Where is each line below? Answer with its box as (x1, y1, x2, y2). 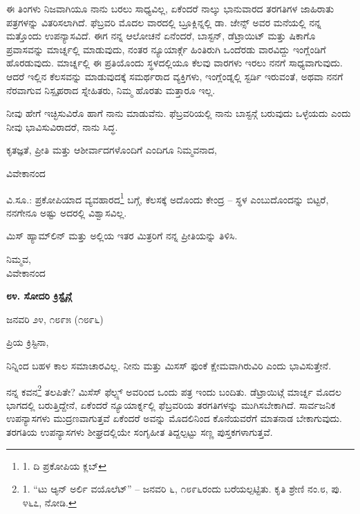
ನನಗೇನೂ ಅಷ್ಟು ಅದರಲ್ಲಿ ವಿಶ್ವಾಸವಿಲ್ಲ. (6, 205, 127, 219)
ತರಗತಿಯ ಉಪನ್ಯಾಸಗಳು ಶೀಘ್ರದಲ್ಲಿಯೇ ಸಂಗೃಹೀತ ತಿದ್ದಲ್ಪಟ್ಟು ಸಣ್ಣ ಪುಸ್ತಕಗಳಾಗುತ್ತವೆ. (6, 424, 273, 439)
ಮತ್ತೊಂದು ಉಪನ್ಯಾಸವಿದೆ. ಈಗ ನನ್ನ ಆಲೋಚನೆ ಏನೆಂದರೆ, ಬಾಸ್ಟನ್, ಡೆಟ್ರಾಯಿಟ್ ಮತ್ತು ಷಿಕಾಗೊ (6, 28, 316, 43)
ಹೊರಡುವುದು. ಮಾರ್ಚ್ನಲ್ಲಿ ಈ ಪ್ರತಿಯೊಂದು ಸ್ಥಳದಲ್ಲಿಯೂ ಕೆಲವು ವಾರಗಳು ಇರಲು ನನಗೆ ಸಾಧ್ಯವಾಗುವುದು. (6, 55, 343, 70)
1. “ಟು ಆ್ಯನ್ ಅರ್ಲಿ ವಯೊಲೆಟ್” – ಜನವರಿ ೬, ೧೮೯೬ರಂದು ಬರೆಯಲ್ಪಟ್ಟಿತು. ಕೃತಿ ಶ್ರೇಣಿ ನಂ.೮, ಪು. (22, 481, 342, 496)
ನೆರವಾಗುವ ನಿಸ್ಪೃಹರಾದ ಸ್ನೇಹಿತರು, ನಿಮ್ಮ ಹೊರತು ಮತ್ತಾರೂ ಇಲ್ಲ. (6, 82, 216, 97)
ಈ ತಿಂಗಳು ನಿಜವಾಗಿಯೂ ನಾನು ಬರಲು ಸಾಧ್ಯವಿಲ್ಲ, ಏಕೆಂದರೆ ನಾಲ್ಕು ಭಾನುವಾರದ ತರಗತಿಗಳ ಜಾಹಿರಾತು (6, 1, 334, 15)
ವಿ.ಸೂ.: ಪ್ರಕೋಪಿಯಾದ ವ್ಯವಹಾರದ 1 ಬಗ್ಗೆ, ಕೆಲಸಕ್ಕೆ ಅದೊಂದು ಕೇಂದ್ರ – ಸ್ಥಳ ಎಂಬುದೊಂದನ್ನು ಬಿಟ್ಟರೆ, (6, 190, 329, 206)
